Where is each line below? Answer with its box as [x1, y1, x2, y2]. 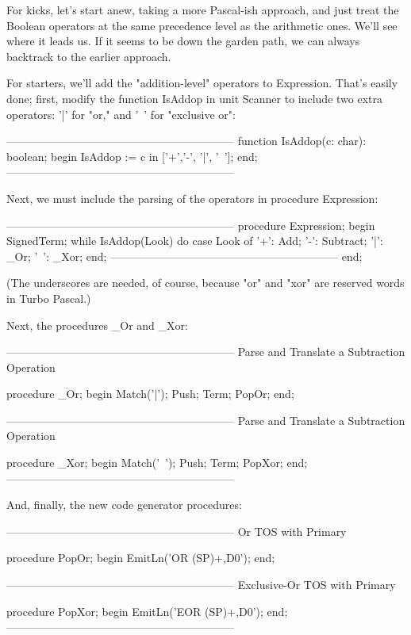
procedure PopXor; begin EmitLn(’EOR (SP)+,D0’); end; [6, 602, 288, 619]
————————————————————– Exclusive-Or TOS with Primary [6, 576, 396, 593]
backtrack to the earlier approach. [6, 48, 171, 64]
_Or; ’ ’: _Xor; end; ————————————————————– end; [6, 247, 363, 264]
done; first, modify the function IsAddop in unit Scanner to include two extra [6, 90, 382, 106]
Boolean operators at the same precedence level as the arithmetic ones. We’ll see [6, 17, 398, 33]
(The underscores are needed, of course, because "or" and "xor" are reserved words [6, 274, 405, 291]
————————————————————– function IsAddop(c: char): [6, 132, 367, 149]
